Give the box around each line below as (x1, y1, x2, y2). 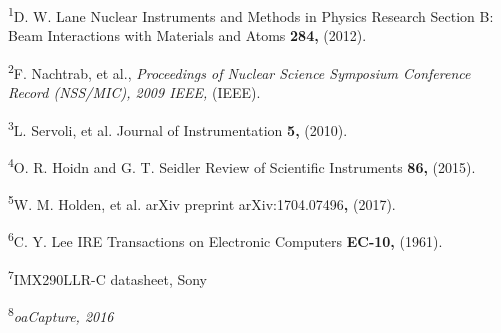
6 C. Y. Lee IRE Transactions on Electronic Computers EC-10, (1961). (8, 228, 443, 252)
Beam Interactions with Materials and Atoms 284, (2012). (8, 25, 367, 46)
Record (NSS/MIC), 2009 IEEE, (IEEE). (8, 82, 261, 103)
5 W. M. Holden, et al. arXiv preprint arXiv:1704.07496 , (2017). (8, 191, 396, 214)
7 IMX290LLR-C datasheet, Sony (8, 265, 208, 289)
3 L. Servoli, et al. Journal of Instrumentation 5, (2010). (8, 116, 348, 140)
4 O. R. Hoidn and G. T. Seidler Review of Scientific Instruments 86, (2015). (8, 153, 476, 177)
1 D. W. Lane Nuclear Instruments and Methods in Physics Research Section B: (8, 3, 494, 26)
